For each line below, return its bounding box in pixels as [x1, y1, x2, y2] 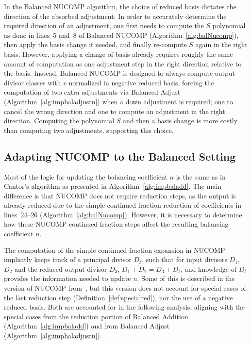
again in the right [195, 39, 248, 49]
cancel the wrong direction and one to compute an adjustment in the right [4, 106, 225, 116]
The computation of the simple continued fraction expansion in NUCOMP [4, 245, 225, 255]
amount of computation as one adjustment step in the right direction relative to [4, 58, 242, 68]
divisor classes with [4, 77, 61, 87]
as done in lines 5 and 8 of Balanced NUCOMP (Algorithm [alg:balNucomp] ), [4, 30, 239, 40]
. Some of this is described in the [137, 273, 235, 283]
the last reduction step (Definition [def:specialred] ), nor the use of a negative [4, 292, 233, 302]
